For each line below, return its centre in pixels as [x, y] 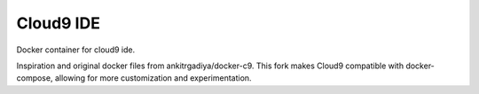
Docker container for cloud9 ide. [76, 50]
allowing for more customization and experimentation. [153, 78]
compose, [35, 78]
